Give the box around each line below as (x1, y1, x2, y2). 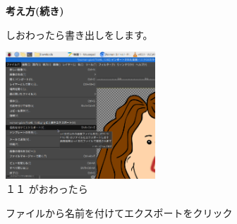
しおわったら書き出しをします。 (6, 27, 153, 42)
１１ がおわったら (6, 182, 88, 196)
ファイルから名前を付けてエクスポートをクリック (6, 205, 233, 220)
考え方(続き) (6, 4, 64, 18)
